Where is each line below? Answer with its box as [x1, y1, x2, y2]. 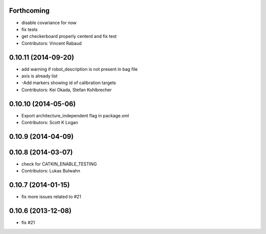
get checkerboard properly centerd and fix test [21, 33, 117, 39]
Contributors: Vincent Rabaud [21, 40, 82, 46]
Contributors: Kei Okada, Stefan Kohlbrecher [21, 87, 112, 93]
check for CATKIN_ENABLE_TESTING [21, 161, 97, 167]
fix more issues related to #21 [21, 194, 81, 200]
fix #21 [21, 220, 35, 226]
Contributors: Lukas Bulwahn [21, 168, 81, 174]
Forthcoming [9, 6, 50, 15]
